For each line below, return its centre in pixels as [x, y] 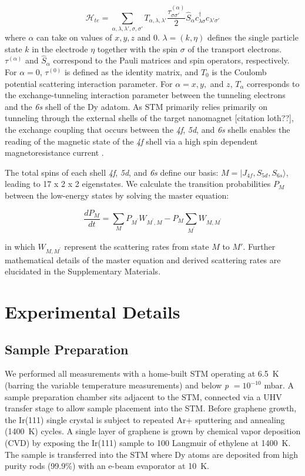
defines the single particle [253, 37]
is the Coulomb [239, 72]
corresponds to [273, 83]
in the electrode [60, 48]
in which [20, 246]
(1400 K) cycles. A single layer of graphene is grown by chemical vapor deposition [153, 431]
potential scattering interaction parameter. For [89, 83]
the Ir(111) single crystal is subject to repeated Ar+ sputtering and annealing [145, 419]
